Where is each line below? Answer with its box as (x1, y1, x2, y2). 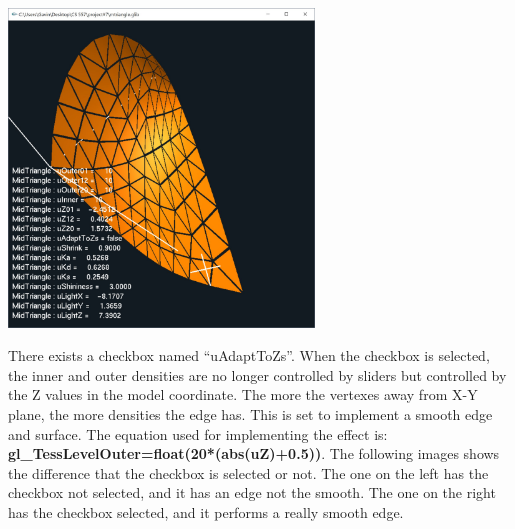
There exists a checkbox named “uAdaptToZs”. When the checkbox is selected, (8, 345, 490, 366)
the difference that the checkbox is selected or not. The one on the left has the (8, 462, 489, 483)
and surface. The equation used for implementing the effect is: (8, 423, 388, 444)
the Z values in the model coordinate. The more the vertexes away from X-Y (8, 384, 478, 405)
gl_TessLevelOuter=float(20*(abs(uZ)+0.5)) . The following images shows (8, 443, 500, 464)
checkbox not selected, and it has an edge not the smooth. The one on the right (8, 482, 496, 503)
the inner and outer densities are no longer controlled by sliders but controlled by (8, 364, 507, 385)
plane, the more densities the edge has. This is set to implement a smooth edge (8, 404, 493, 425)
